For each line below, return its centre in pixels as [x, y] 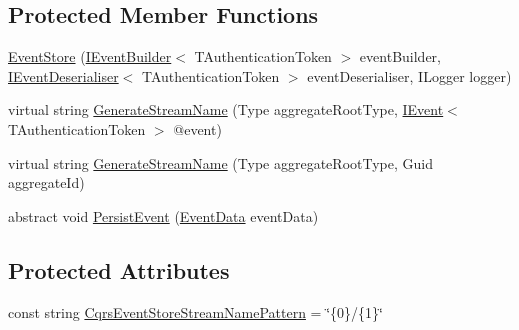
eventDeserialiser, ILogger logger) [409, 75]
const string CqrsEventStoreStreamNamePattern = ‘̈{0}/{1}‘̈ [195, 311]
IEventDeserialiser [63, 75]
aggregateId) [46, 182]
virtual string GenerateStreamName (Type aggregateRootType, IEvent [226, 109]
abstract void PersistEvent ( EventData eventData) [163, 215]
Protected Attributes [119, 269]
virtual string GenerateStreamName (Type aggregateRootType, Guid [220, 162]
